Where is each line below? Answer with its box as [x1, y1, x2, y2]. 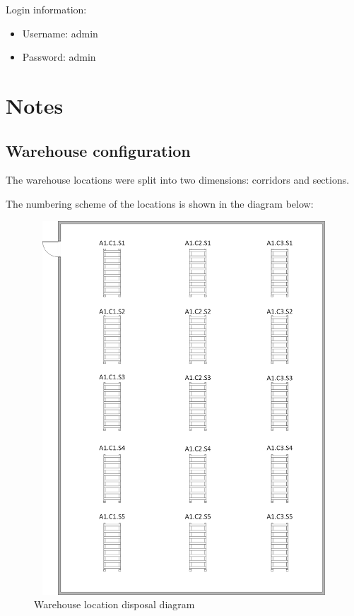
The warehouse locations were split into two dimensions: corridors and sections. [6, 172, 350, 187]
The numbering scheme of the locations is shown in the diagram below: [6, 196, 314, 211]
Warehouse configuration [6, 139, 191, 161]
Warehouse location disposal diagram [34, 597, 195, 612]
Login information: [6, 2, 87, 16]
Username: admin [22, 25, 98, 40]
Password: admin [22, 49, 96, 64]
